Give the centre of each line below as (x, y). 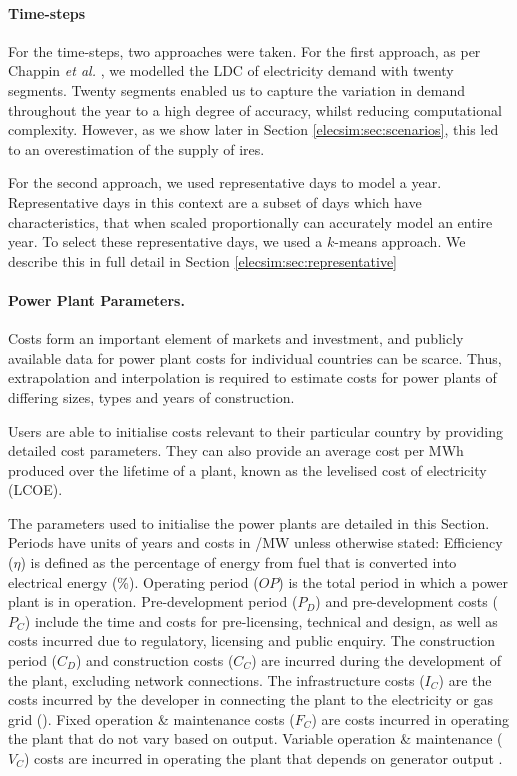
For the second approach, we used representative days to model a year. (225, 182)
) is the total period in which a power (393, 581)
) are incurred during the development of (376, 660)
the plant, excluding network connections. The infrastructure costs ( (216, 679)
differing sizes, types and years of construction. (151, 396)
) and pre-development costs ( (406, 601)
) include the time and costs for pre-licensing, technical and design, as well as (261, 620)
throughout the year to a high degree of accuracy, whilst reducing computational (255, 109)
